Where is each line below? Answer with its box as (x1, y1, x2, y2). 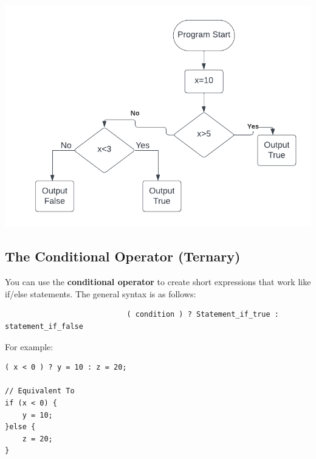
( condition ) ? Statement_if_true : (126, 310, 280, 319)
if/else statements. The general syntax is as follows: (5, 287, 196, 300)
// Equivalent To (5, 387, 75, 396)
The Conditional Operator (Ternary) (5, 247, 241, 266)
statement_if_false (5, 322, 83, 331)
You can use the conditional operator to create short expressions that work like (5, 275, 311, 288)
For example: (5, 340, 53, 353)
